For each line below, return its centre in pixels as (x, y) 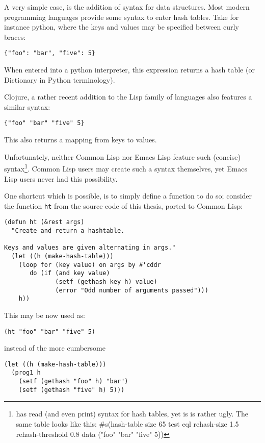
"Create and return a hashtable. (68, 231)
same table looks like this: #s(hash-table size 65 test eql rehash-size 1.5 (127, 423)
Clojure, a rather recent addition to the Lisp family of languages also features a (128, 97)
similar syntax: (27, 106)
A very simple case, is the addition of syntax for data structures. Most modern (127, 7)
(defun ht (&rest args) (44, 222)
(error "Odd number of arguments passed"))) (132, 290)
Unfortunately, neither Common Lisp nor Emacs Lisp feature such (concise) (122, 156)
